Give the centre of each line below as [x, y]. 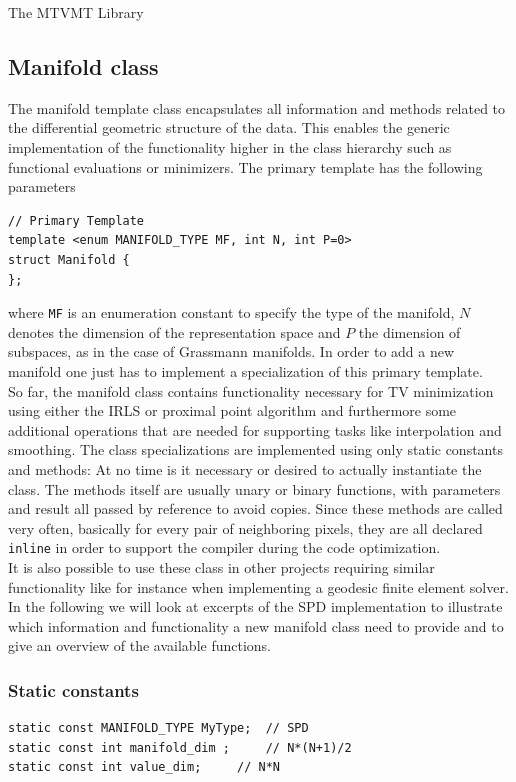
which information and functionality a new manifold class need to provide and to [256, 625]
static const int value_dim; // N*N [144, 767]
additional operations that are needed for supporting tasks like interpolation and [255, 429]
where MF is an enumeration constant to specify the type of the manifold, [231, 312]
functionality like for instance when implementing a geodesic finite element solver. [258, 586]
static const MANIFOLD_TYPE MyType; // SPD [158, 728]
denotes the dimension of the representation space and [174, 331]
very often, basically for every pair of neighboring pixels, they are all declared [245, 527]
